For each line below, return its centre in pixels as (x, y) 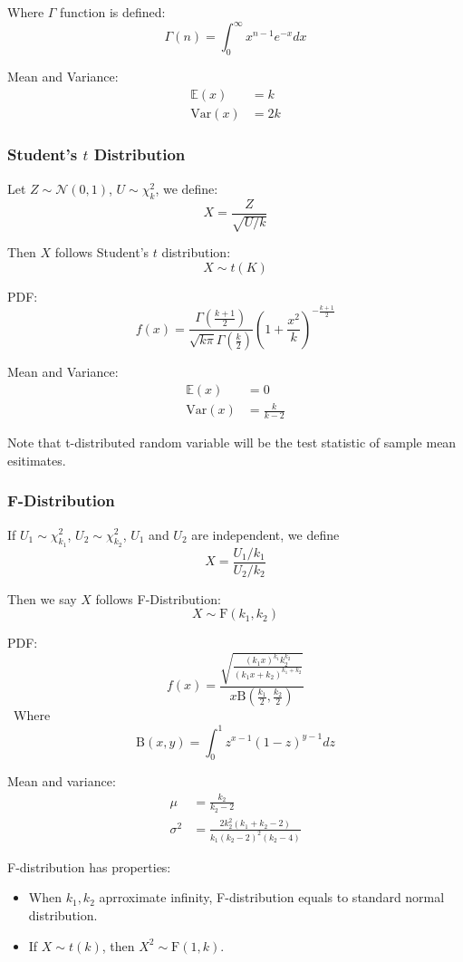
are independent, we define (265, 534)
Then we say (42, 598)
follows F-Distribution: (158, 598)
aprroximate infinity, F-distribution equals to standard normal (272, 897)
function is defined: (113, 12)
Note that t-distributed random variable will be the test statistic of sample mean (232, 443)
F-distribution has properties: (89, 866)
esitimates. (37, 460)
